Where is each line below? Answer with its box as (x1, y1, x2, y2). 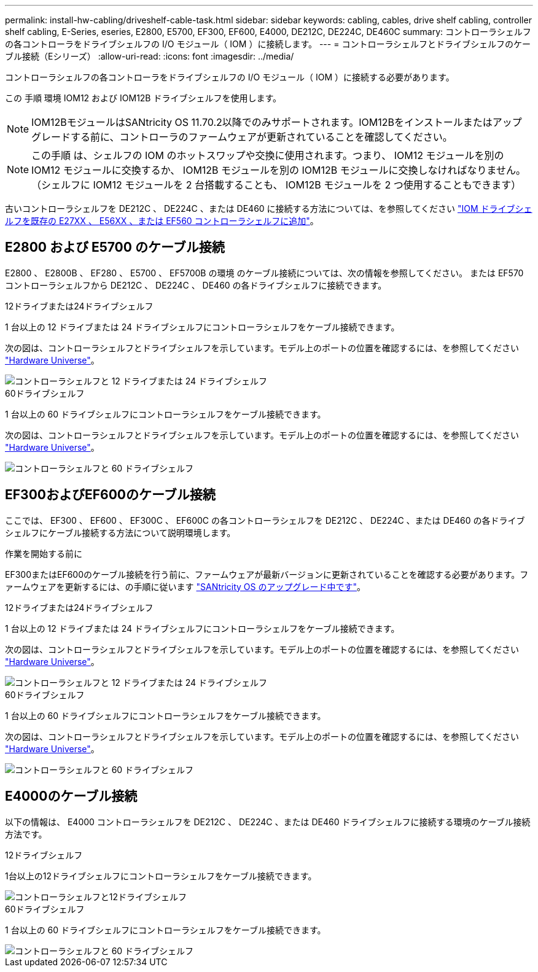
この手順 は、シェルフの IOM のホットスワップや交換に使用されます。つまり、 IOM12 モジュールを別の (31, 149, 504, 161)
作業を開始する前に (5, 548, 82, 559)
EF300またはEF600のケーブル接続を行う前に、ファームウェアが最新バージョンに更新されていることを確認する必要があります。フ (5, 569, 529, 580)
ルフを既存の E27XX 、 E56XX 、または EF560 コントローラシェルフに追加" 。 (5, 216, 319, 226)
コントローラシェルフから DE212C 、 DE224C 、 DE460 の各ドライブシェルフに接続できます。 (5, 279, 387, 290)
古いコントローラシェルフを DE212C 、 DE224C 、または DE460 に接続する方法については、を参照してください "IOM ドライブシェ (5, 203, 532, 214)
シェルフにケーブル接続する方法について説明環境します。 (5, 527, 236, 538)
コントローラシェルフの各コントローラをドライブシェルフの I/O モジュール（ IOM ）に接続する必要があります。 (5, 72, 454, 82)
